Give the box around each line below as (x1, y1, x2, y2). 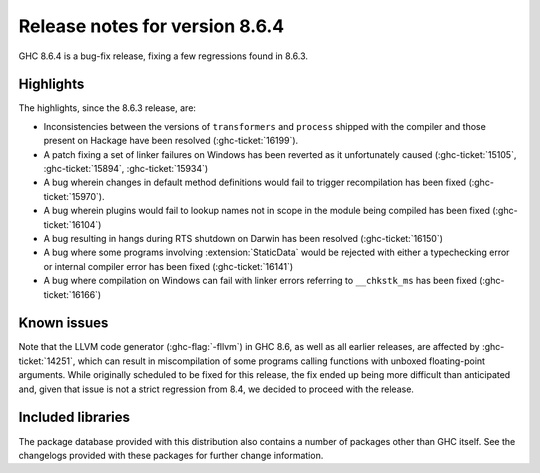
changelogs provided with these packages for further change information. (18, 449, 324, 461)
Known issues (18, 315, 109, 332)
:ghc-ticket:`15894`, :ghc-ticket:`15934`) (43, 163, 209, 175)
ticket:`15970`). (43, 190, 105, 202)
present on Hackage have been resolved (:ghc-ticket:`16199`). (43, 135, 299, 147)
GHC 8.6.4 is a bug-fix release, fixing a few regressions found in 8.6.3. (18, 50, 309, 62)
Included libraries (18, 409, 130, 426)
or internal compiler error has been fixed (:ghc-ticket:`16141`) (43, 260, 294, 272)
